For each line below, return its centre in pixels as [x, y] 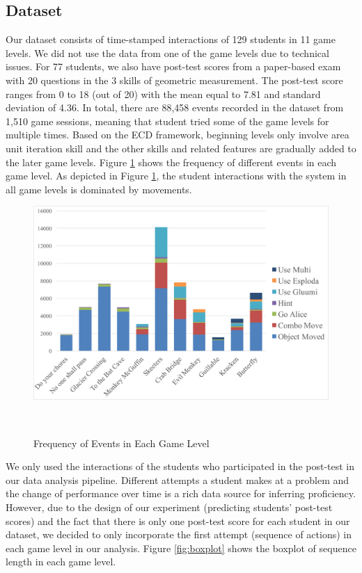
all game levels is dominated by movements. [99, 189]
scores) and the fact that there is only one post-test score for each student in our [178, 520]
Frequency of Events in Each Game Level [121, 443]
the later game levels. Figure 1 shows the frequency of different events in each [171, 162]
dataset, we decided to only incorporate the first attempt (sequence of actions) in [179, 534]
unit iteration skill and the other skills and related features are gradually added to [181, 148]
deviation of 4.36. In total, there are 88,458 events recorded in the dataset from [175, 107]
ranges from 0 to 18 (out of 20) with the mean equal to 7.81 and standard [163, 94]
